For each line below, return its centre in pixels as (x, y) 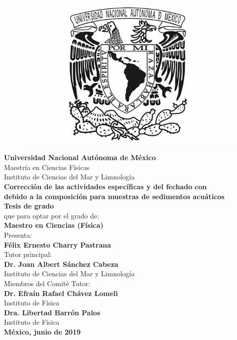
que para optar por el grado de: (52, 215)
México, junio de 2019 (42, 331)
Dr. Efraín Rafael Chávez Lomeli (61, 293)
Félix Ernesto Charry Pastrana (58, 244)
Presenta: (18, 235)
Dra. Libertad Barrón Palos (52, 312)
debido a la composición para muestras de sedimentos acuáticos (114, 196)
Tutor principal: (28, 254)
